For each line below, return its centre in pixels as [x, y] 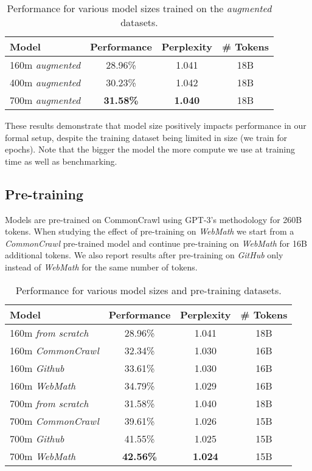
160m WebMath [43, 385]
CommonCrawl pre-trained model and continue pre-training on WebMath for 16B [156, 243]
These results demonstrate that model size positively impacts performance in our [156, 125]
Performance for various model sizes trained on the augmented [139, 8]
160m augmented [45, 65]
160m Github [37, 368]
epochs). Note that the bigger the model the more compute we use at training [150, 149]
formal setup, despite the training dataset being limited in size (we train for [146, 137]
